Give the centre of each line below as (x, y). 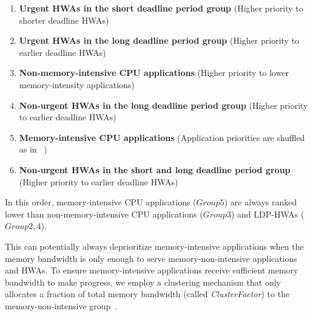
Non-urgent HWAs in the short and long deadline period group (155, 169)
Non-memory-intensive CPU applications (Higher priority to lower (154, 73)
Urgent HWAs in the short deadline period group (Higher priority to (161, 8)
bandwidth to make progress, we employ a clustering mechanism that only (143, 282)
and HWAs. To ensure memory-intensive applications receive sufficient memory (152, 270)
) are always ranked (261, 202)
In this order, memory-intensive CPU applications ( (101, 202)
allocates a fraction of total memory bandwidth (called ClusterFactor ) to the (147, 294)
